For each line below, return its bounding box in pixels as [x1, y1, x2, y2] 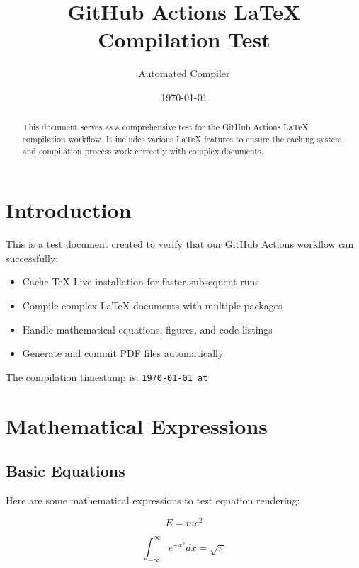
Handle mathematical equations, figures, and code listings [22, 322, 273, 336]
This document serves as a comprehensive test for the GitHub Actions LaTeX [22, 121, 309, 133]
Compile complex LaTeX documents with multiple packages [22, 297, 283, 312]
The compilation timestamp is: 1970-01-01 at [6, 369, 208, 384]
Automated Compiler [138, 66, 230, 81]
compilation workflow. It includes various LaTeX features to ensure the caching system [22, 132, 342, 144]
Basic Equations [6, 460, 125, 482]
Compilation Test [98, 25, 270, 54]
